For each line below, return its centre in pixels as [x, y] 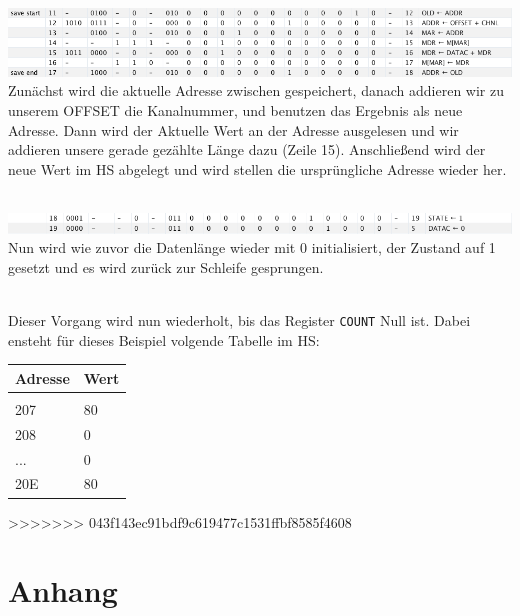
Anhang [63, 590]
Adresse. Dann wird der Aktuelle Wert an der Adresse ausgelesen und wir [233, 129]
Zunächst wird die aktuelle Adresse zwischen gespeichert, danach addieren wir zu [256, 90]
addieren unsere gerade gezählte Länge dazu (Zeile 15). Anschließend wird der [247, 149]
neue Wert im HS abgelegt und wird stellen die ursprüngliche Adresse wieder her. [257, 168]
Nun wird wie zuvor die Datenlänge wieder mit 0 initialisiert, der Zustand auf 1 [252, 247]
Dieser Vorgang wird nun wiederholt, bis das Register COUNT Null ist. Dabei [239, 320]
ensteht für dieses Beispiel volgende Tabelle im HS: [164, 339]
